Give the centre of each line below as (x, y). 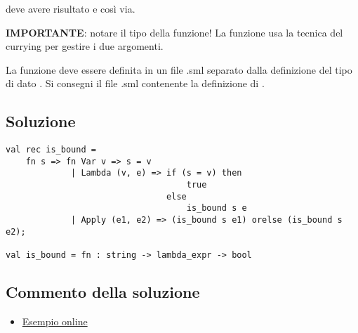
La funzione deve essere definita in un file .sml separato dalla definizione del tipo (179, 69)
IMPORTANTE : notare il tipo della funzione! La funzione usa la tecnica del (174, 32)
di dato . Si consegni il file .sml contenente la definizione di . (135, 83)
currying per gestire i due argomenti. (85, 46)
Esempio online (55, 321)
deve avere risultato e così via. (71, 8)
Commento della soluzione (103, 292)
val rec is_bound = (51, 150)
